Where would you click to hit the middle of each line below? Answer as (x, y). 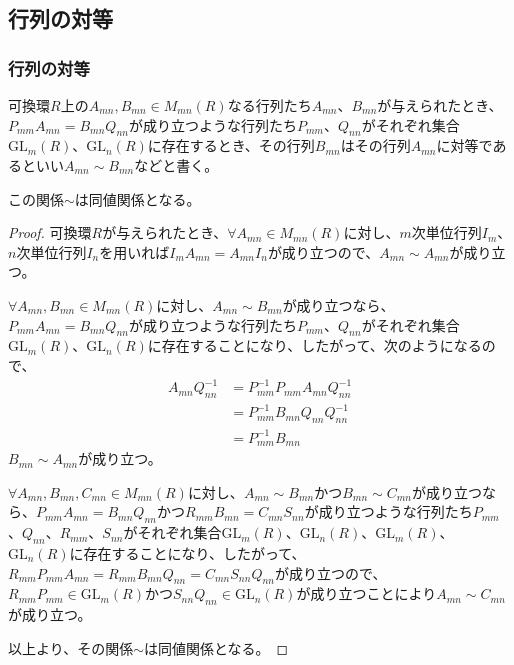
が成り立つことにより (366, 593)
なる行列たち (269, 105)
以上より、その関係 (71, 647)
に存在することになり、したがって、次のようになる (314, 345)
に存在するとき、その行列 (231, 145)
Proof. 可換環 (50, 232)
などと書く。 (176, 164)
